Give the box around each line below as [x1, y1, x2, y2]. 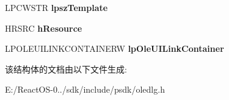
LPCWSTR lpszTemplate [5, 1, 108, 13]
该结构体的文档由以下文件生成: [5, 62, 127, 75]
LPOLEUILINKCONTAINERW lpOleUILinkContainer [5, 42, 224, 55]
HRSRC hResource [5, 21, 82, 34]
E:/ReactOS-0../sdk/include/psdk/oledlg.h [5, 83, 165, 96]
